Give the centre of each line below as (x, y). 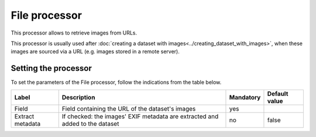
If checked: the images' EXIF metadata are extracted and (140, 116)
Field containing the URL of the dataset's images (129, 108)
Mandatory (245, 97)
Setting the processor (51, 68)
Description (78, 97)
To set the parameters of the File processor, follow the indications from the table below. (116, 83)
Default (278, 94)
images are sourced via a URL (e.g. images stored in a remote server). (95, 52)
